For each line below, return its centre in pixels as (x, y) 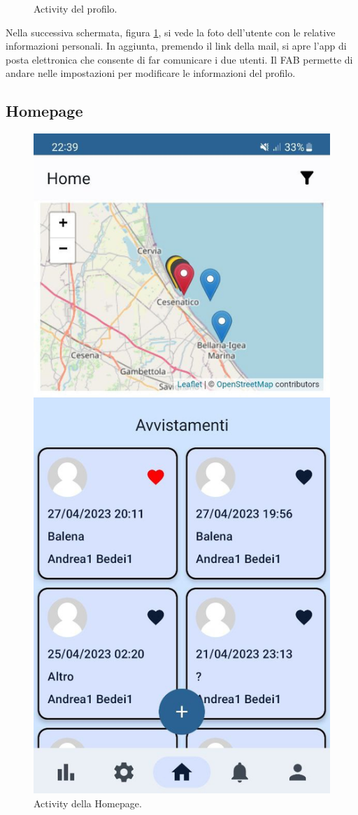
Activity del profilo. (76, 8)
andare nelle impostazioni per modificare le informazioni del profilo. (151, 73)
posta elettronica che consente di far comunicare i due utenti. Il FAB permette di (179, 59)
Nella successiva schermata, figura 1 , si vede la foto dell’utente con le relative (171, 32)
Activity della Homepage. (88, 803)
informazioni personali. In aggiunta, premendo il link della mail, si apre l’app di (176, 46)
